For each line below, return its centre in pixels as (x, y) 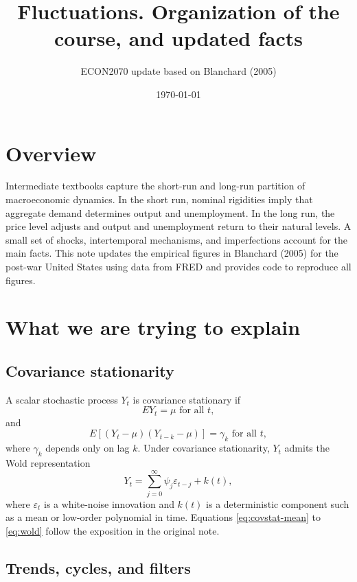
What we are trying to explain (153, 327)
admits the (307, 448)
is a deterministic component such (278, 503)
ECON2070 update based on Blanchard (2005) (178, 71)
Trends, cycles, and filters (98, 567)
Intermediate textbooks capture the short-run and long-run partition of (156, 186)
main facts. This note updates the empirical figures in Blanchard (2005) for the (172, 253)
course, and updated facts (178, 38)
